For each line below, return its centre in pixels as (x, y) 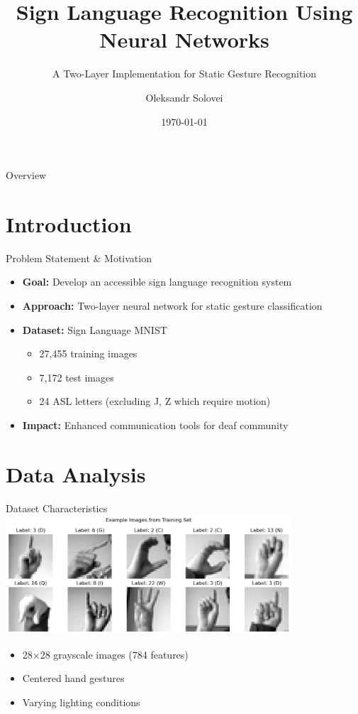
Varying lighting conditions (81, 702)
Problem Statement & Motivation (79, 258)
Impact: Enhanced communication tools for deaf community (155, 424)
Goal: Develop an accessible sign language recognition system (157, 282)
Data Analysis (76, 474)
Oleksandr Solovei (184, 97)
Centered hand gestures (73, 678)
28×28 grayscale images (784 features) (105, 654)
